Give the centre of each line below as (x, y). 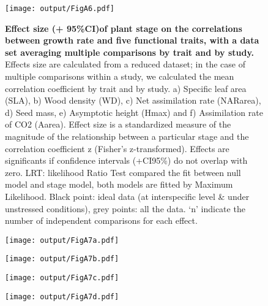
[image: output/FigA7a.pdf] (62, 240)
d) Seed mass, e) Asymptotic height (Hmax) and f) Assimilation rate (134, 112)
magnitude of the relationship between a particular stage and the (127, 136)
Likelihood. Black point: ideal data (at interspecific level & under (127, 196)
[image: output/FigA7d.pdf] (62, 296)
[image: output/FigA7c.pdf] (62, 278)
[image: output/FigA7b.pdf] (62, 259)
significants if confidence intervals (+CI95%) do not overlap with (126, 160)
